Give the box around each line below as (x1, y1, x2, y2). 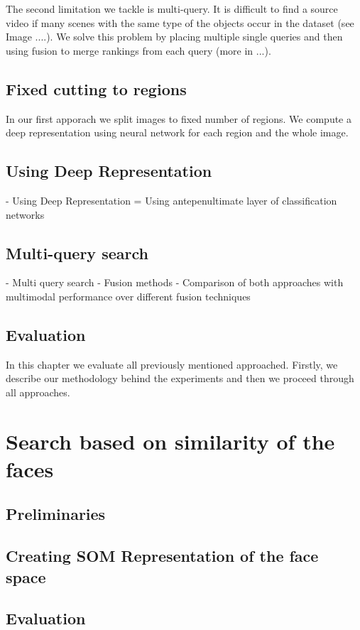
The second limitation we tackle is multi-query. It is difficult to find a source (6, 1, 338, 16)
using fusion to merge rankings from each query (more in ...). (6, 43, 271, 58)
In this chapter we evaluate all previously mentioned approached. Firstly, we (6, 357, 338, 371)
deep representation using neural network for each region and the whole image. (6, 125, 349, 140)
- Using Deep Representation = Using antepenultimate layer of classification (6, 192, 337, 207)
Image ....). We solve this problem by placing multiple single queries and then (6, 29, 343, 44)
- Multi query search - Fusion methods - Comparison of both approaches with (6, 275, 344, 290)
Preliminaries (6, 503, 106, 525)
